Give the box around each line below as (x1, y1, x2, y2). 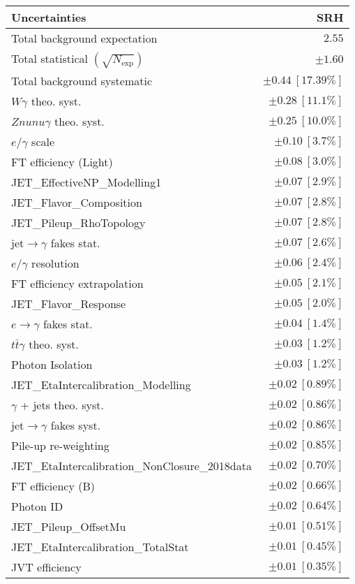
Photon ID (11, 498, 63, 514)
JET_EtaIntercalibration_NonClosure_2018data (11, 458, 252, 474)
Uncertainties (11, 9, 86, 25)
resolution (31, 255, 80, 271)
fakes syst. (50, 417, 101, 433)
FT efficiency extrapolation (11, 275, 144, 291)
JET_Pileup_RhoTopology (11, 214, 146, 231)
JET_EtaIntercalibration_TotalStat (11, 539, 189, 555)
